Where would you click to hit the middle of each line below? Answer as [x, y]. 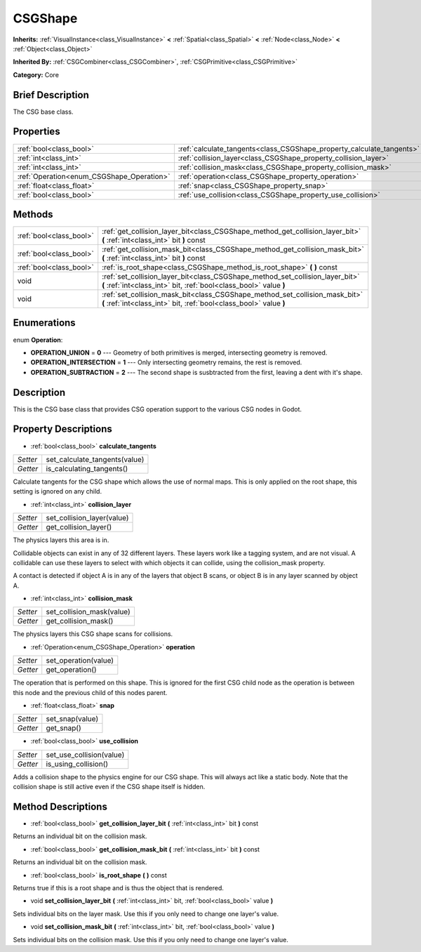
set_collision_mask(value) [88, 612]
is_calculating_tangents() [87, 468]
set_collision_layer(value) [87, 518]
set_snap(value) [72, 719]
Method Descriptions [60, 807]
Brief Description [51, 95]
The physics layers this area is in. [61, 540]
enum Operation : [38, 340]
